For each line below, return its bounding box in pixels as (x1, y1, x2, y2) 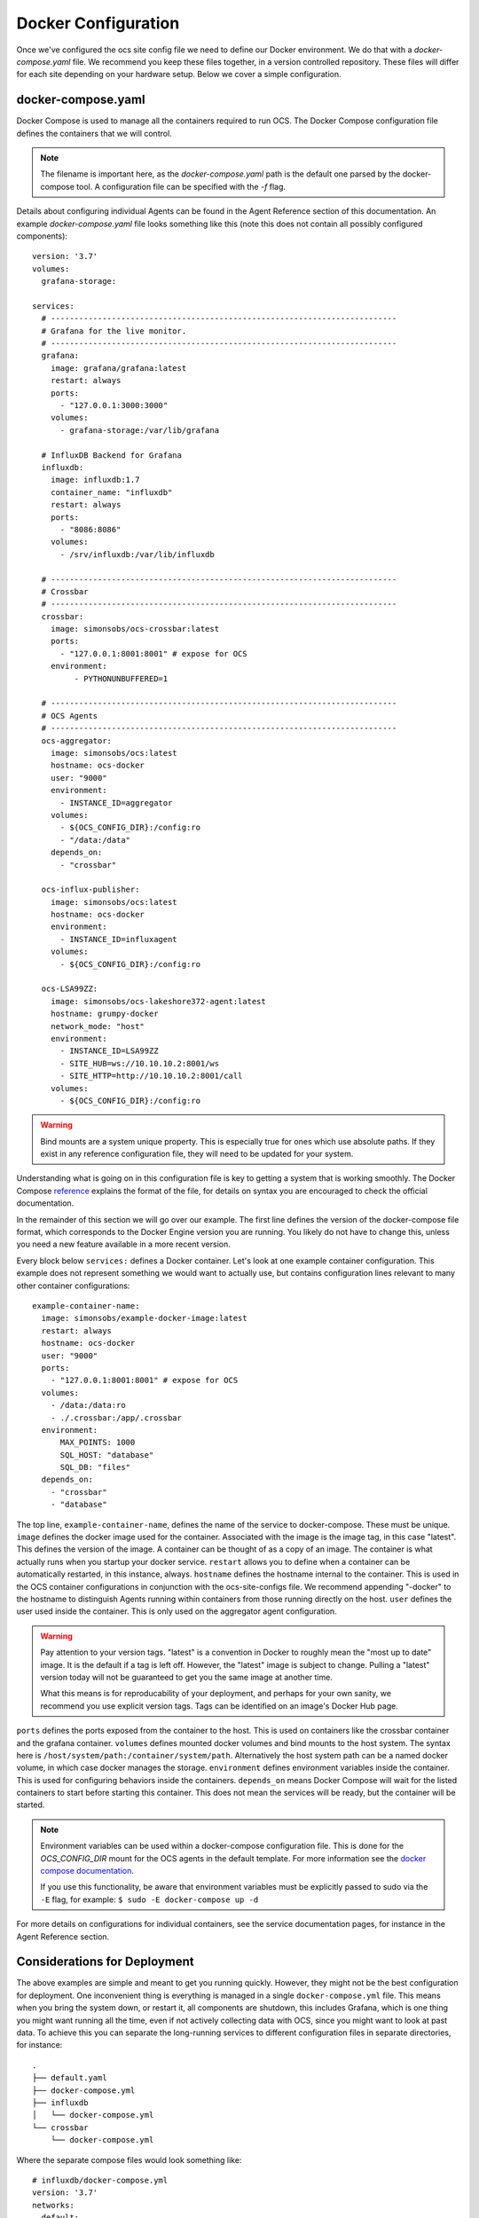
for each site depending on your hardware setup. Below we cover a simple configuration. (16, 69, 342, 80)
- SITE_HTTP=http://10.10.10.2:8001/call (59, 1071, 243, 1081)
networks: (32, 2200, 75, 2210)
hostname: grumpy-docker (50, 1009, 159, 1019)
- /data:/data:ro (50, 1400, 126, 1411)
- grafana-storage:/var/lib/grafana (59, 425, 220, 435)
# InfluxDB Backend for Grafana (41, 450, 182, 460)
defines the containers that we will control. (16, 128, 172, 138)
